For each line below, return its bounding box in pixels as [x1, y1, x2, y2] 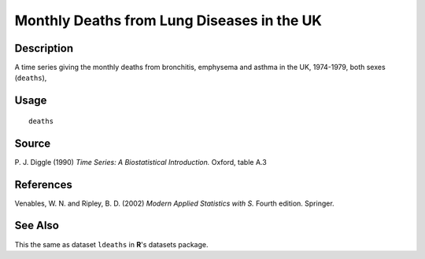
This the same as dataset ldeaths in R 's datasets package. [14, 239, 209, 249]
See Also [14, 219, 59, 232]
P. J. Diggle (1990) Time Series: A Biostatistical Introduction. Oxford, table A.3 [14, 157, 267, 166]
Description [14, 42, 74, 55]
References [14, 177, 72, 192]
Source [14, 137, 51, 150]
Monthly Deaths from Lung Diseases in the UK [14, 12, 323, 29]
